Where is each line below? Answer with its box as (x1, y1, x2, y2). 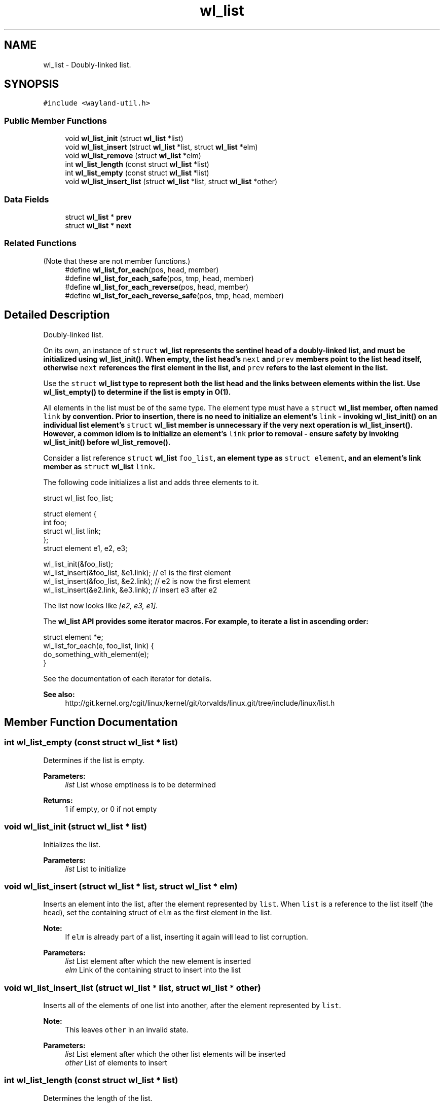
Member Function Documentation (4, 715, 178, 729)
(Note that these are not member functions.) (43, 256, 191, 265)
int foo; (43, 517, 67, 527)
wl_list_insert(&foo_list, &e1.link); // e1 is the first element (43, 568, 231, 577)
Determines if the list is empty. (43, 755, 145, 765)
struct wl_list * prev (65, 212, 132, 221)
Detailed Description (4, 308, 110, 322)
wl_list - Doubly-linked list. (43, 60, 131, 69)
